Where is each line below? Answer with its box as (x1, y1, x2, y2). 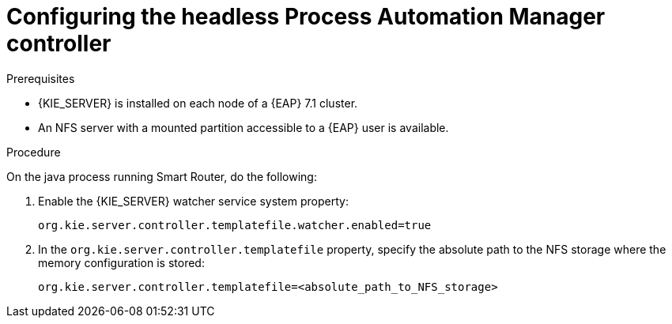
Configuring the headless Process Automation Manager (6, 3, 606, 30)
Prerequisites (6, 71, 75, 85)
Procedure (6, 145, 61, 159)
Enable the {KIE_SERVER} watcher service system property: (38, 194, 349, 208)
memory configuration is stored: (38, 255, 205, 269)
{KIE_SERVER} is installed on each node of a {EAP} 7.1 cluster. (38, 96, 358, 110)
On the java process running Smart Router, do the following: (6, 169, 317, 183)
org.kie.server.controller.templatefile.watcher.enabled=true (38, 218, 432, 232)
